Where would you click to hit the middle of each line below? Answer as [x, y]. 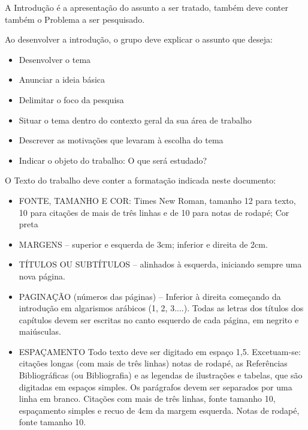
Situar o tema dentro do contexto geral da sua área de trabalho [135, 120]
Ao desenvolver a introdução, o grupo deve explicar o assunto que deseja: [139, 39]
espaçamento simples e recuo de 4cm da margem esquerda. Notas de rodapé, [159, 410]
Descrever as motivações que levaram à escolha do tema [121, 140]
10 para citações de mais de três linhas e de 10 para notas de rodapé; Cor [154, 212]
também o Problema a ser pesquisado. [75, 19]
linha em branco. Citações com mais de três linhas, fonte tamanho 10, [147, 399]
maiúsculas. [40, 331]
